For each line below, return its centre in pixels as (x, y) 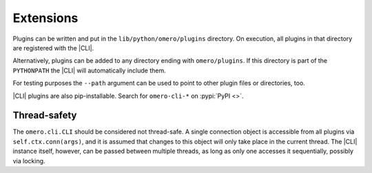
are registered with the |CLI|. (53, 48)
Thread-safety (45, 115)
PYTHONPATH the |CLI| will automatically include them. (89, 70)
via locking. (29, 161)
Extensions (45, 18)
